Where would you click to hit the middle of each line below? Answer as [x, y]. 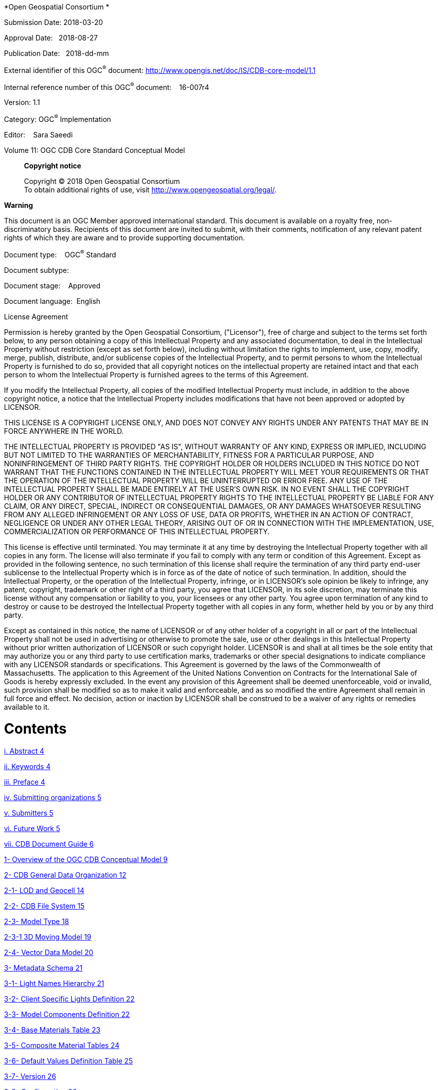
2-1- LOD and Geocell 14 [44, 891]
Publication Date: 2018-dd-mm [56, 53]
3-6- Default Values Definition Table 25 [68, 1061]
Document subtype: [36, 270]
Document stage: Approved [52, 285]
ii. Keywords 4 [27, 767]
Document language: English [52, 301]
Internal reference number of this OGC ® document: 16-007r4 [107, 86]
